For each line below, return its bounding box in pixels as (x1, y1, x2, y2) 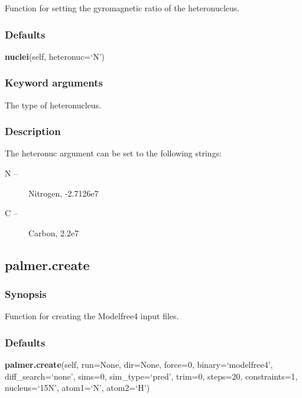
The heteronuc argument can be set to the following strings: (5, 147, 222, 159)
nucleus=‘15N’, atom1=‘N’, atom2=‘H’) (5, 381, 150, 394)
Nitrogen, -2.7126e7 (28, 187, 99, 199)
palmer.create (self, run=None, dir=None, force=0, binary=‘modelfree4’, (5, 358, 273, 371)
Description (5, 124, 61, 139)
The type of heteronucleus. (5, 98, 102, 111)
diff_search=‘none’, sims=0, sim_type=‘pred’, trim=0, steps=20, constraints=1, (5, 370, 298, 382)
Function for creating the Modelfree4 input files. (5, 310, 179, 322)
